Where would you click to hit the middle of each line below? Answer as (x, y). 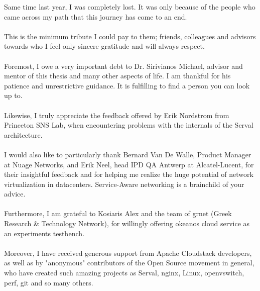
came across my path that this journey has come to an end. (96, 16)
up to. (13, 95)
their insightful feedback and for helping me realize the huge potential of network (129, 174)
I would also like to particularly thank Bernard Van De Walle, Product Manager (128, 154)
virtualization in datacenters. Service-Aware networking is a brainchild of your (124, 184)
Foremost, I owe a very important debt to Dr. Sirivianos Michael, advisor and (123, 66)
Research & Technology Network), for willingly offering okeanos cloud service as (127, 223)
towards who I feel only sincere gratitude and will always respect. (104, 46)
